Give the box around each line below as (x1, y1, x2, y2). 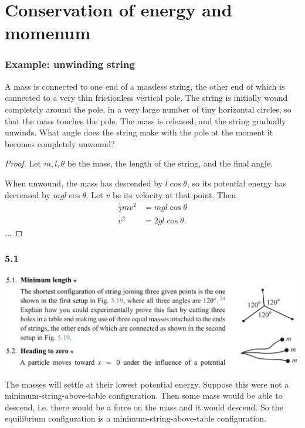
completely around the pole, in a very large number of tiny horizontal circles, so (5, 103, 292, 115)
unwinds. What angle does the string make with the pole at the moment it (5, 126, 273, 138)
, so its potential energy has (187, 176, 287, 189)
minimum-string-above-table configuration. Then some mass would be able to (5, 389, 283, 402)
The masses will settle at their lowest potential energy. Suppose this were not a (5, 378, 289, 390)
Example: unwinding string (5, 57, 135, 72)
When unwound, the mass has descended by (5, 176, 163, 189)
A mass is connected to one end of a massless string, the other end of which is (5, 80, 285, 92)
